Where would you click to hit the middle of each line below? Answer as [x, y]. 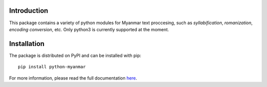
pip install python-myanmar [52, 67]
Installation [27, 44]
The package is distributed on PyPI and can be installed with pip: [75, 55]
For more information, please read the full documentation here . [73, 78]
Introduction [29, 11]
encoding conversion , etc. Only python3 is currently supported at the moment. [89, 29]
